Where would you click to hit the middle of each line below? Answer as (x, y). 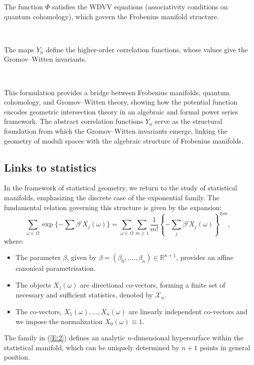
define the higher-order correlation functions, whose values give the (147, 49)
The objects (33, 284)
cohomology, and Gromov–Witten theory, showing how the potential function (121, 102)
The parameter (38, 257)
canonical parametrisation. (55, 268)
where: (14, 240)
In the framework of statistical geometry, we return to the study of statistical (121, 188)
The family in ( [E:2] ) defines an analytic (65, 338)
